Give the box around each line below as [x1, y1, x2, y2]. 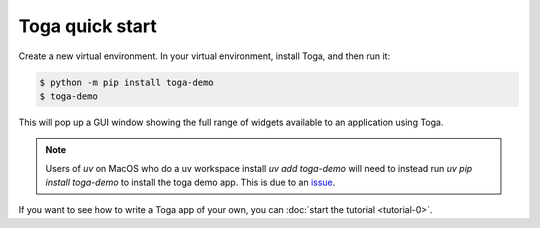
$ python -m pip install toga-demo [39, 76, 214, 88]
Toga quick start [18, 15, 157, 37]
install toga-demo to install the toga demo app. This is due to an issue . [45, 176, 336, 189]
